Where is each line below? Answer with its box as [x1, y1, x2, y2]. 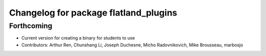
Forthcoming [9, 21, 53, 30]
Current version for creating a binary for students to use [21, 35, 135, 41]
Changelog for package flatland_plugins [9, 7, 177, 18]
